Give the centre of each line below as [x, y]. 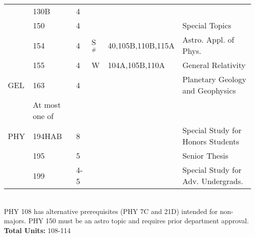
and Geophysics [209, 90]
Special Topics [207, 25]
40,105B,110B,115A [141, 45]
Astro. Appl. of [208, 39]
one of [43, 116]
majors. [15, 221]
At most [47, 105]
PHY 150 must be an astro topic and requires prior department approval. [139, 221]
